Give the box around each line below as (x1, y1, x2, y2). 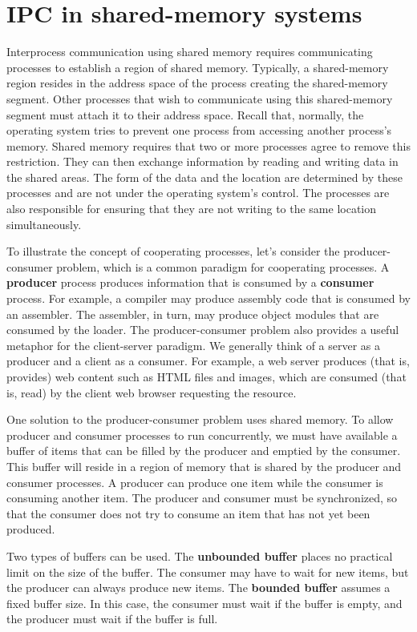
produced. (6, 521, 55, 537)
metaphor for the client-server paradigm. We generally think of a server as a (6, 336, 381, 353)
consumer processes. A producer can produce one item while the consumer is (6, 473, 383, 490)
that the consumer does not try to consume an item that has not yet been (6, 505, 370, 521)
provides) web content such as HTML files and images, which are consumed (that (6, 368, 407, 384)
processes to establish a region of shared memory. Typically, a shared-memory (6, 58, 389, 75)
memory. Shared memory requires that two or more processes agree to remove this (6, 137, 411, 154)
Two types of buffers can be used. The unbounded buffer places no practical (6, 547, 393, 564)
